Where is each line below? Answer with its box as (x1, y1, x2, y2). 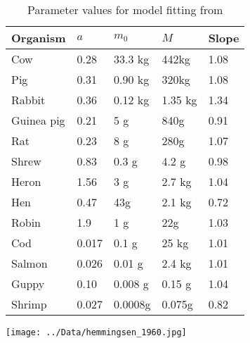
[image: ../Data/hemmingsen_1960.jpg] (6, 328, 187, 337)
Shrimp (11, 296, 47, 312)
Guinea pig (11, 112, 65, 128)
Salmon (11, 255, 48, 271)
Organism (11, 30, 66, 46)
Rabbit (11, 92, 46, 108)
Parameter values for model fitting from (27, 1, 223, 18)
